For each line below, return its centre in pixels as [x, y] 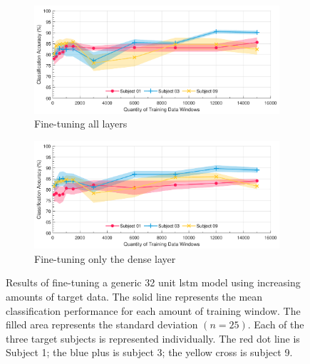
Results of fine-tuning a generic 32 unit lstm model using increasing [153, 282]
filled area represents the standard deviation [102, 324]
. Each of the [276, 324]
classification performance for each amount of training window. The [153, 310]
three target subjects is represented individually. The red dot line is [153, 338]
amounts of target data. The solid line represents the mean [134, 296]
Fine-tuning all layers [81, 124]
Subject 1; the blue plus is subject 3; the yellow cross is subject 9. [149, 352]
